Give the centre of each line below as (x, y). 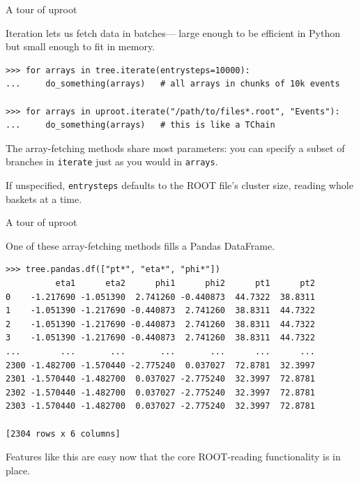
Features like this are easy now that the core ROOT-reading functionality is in (173, 457)
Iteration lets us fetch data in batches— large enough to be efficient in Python (173, 32)
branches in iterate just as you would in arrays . (112, 161)
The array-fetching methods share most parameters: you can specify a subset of (175, 148)
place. (18, 470)
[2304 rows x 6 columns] (63, 434)
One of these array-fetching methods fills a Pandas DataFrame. (140, 245)
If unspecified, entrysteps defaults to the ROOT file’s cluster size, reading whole (179, 185)
